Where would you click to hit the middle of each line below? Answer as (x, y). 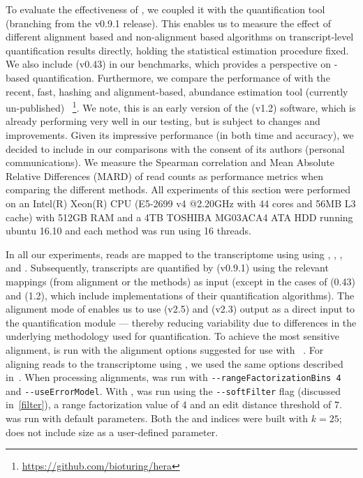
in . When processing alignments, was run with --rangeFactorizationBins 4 (173, 377)
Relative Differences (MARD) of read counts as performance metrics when (165, 175)
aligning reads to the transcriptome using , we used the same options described (175, 363)
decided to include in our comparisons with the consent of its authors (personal (175, 148)
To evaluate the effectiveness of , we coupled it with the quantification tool (165, 9)
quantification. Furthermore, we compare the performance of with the (181, 77)
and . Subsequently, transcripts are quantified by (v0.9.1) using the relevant (167, 268)
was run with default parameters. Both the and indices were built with (157, 418)
